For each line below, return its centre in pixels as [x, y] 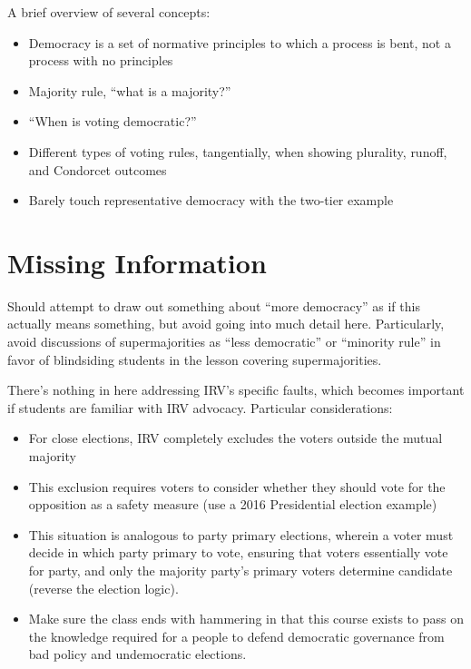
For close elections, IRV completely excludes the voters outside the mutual [235, 438]
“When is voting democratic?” [113, 121]
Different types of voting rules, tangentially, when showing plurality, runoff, [238, 151]
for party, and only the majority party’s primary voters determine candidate [240, 570]
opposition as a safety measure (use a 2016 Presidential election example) [233, 504]
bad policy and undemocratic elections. [137, 654]
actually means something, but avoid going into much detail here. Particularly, [226, 324]
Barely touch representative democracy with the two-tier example [211, 200]
